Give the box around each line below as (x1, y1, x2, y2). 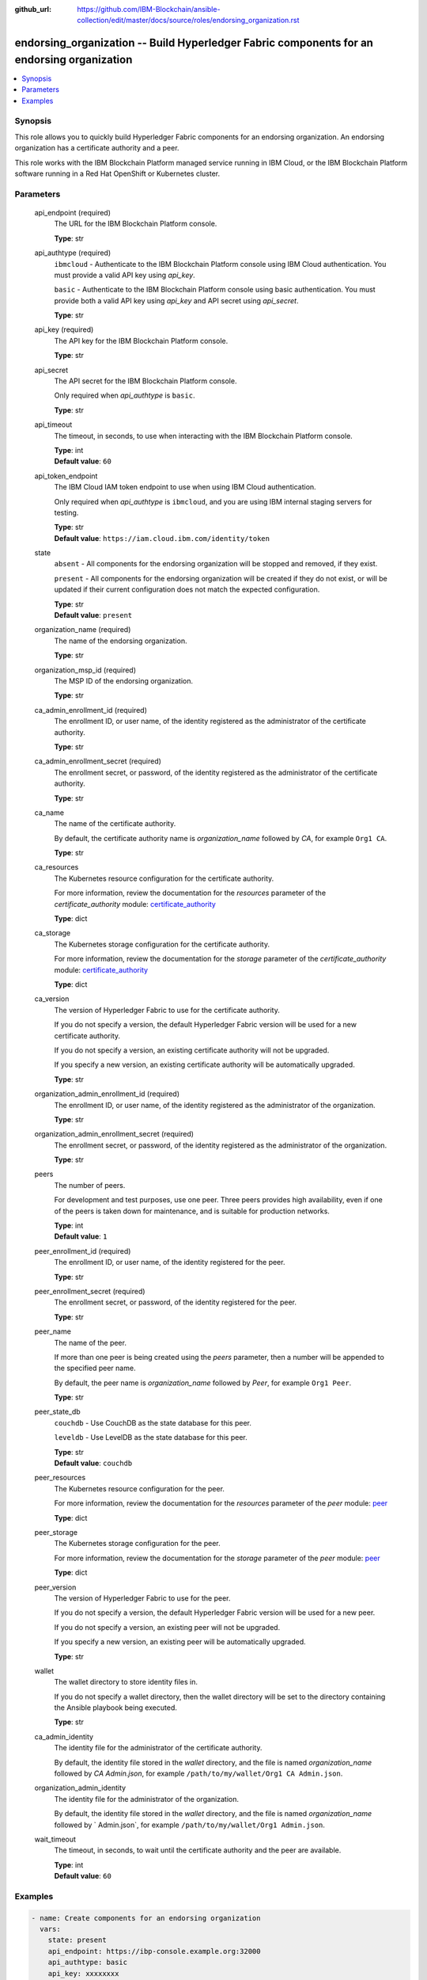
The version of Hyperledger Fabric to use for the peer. (54, 1593, 231, 1603)
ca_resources (34, 862, 79, 872)
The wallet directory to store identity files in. (54, 1677, 198, 1687)
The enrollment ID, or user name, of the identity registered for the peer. (54, 1258, 285, 1267)
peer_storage (34, 1528, 78, 1536)
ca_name (34, 808, 65, 817)
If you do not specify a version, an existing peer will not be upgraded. (54, 1622, 281, 1632)
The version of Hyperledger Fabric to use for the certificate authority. (54, 1005, 281, 1015)
